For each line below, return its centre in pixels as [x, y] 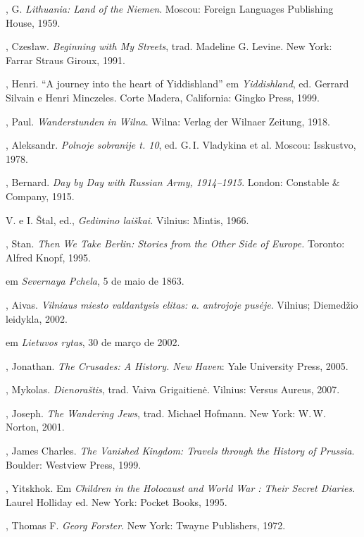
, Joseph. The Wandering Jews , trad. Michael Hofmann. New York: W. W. [166, 413]
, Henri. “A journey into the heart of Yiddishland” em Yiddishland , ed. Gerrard [177, 84]
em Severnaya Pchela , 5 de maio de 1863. [95, 281]
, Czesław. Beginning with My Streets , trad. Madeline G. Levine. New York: [169, 46]
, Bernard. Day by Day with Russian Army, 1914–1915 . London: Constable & [173, 182]
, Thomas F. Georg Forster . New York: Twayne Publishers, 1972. [146, 525]
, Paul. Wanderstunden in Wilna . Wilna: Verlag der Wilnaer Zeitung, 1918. [168, 121]
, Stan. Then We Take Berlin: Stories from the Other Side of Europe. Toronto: [175, 243]
